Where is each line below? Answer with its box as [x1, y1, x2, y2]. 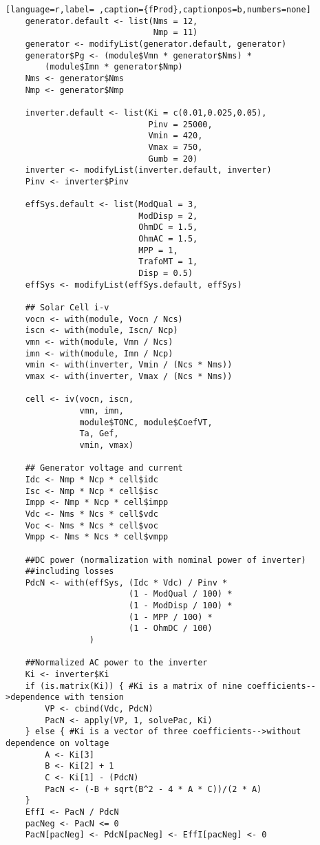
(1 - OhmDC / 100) [128, 623, 213, 634]
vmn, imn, [79, 405, 124, 416]
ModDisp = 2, [138, 211, 198, 221]
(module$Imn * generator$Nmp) [45, 62, 183, 72]
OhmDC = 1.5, [138, 222, 198, 233]
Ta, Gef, [79, 429, 119, 439]
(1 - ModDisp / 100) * [128, 601, 233, 611]
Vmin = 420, [148, 131, 203, 141]
